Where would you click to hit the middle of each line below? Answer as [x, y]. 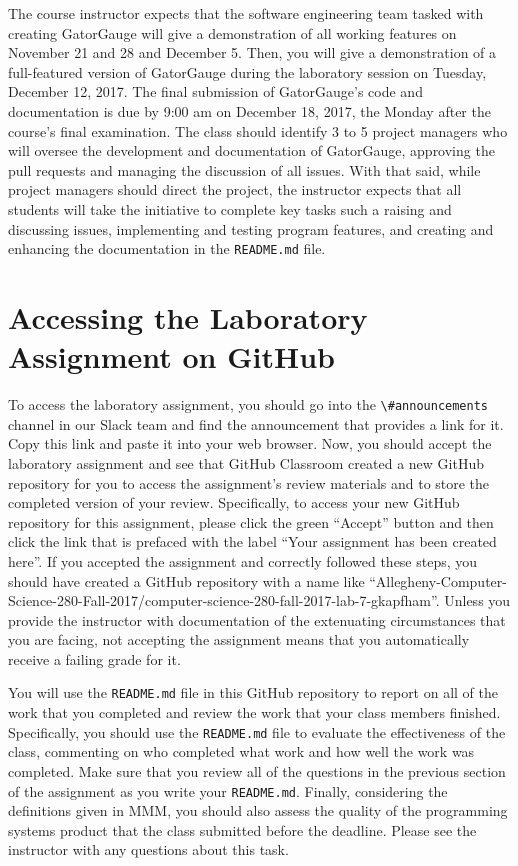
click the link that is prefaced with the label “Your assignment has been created [252, 541]
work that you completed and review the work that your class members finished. [254, 712]
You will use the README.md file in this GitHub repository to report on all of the [253, 692]
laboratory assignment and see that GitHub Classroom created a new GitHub [246, 462]
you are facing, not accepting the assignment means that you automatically [239, 639]
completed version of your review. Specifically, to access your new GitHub [234, 502]
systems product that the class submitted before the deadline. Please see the [242, 829]
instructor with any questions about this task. [148, 849]
